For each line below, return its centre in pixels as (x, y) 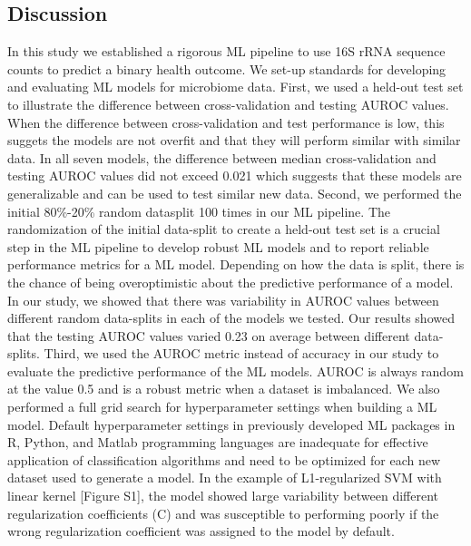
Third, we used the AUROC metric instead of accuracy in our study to (241, 353)
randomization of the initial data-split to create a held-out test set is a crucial (224, 229)
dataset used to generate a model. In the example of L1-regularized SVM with (225, 478)
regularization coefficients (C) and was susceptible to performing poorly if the (223, 513)
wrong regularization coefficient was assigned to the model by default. (201, 531)
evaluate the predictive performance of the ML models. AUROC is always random (235, 370)
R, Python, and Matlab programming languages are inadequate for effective (218, 442)
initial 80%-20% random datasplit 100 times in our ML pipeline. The (199, 211)
